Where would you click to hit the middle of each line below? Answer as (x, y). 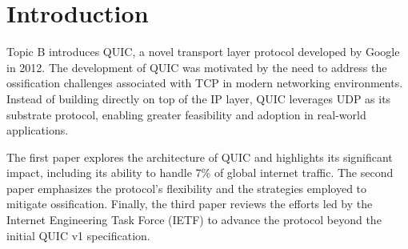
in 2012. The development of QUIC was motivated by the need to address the (197, 67)
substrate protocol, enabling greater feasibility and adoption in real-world (186, 114)
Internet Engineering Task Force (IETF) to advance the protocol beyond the (194, 220)
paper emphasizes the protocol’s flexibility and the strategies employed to (187, 188)
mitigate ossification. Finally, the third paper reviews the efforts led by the (190, 204)
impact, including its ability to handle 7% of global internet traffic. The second (200, 173)
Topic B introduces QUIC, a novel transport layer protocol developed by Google (203, 52)
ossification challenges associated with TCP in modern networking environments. (205, 83)
